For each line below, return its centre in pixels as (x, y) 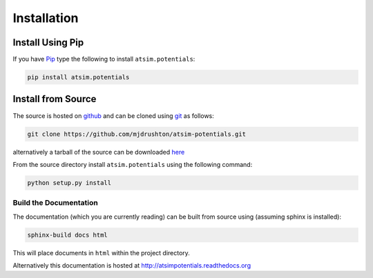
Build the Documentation (55, 203)
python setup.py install (69, 182)
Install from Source (55, 99)
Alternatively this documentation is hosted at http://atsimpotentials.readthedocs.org (132, 265)
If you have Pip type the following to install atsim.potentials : (104, 59)
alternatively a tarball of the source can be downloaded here (99, 152)
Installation (46, 18)
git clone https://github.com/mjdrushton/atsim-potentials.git (137, 134)
